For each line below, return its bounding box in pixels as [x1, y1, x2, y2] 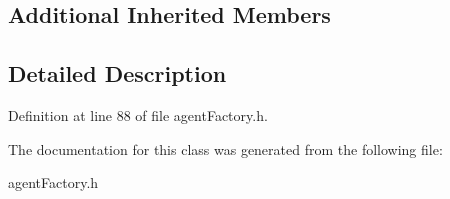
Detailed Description [8, 58, 227, 89]
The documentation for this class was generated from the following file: [8, 138, 443, 159]
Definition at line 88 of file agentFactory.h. [8, 104, 268, 125]
